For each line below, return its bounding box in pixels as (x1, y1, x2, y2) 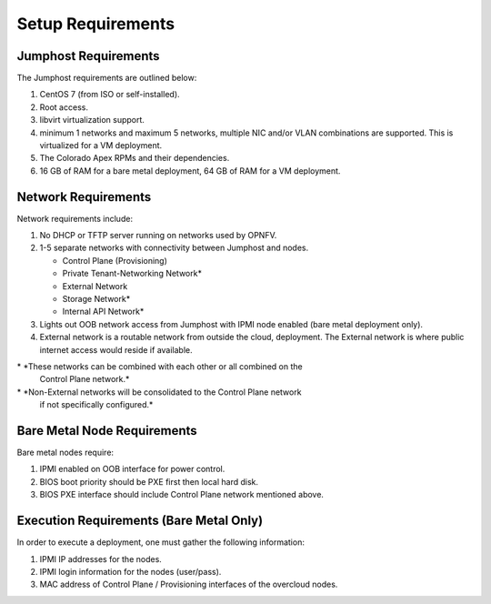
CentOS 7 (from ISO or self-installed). (39, 89, 181, 100)
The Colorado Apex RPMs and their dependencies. (39, 153, 230, 164)
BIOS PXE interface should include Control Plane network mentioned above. (39, 489, 325, 500)
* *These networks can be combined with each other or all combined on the (16, 361, 304, 372)
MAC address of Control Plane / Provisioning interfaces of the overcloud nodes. (39, 579, 338, 590)
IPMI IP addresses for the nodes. (39, 553, 163, 564)
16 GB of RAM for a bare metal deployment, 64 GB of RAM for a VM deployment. (39, 165, 341, 176)
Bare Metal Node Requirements (16, 423, 197, 438)
